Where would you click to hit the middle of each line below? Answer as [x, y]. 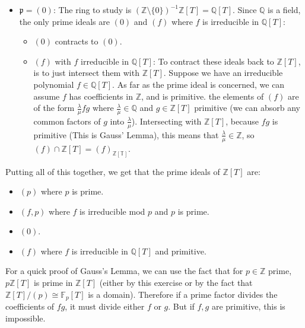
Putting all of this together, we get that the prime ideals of [113, 171]
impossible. [26, 318]
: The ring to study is [92, 9]
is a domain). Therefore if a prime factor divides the [183, 294]
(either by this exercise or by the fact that [176, 283]
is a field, [284, 9]
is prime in [53, 283]
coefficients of [30, 306]
